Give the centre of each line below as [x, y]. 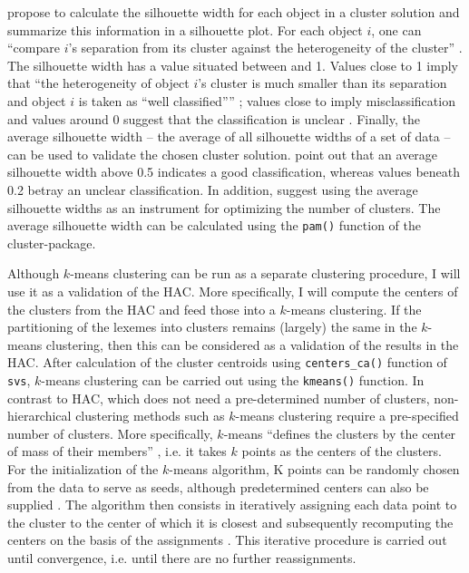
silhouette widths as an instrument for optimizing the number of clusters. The [224, 207]
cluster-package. [52, 243]
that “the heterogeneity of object [98, 83]
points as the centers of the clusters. [342, 451]
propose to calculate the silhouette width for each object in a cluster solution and [234, 12]
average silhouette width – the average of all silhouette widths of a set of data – [229, 136]
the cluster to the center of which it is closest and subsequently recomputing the [230, 522]
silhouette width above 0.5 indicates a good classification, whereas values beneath [234, 172]
